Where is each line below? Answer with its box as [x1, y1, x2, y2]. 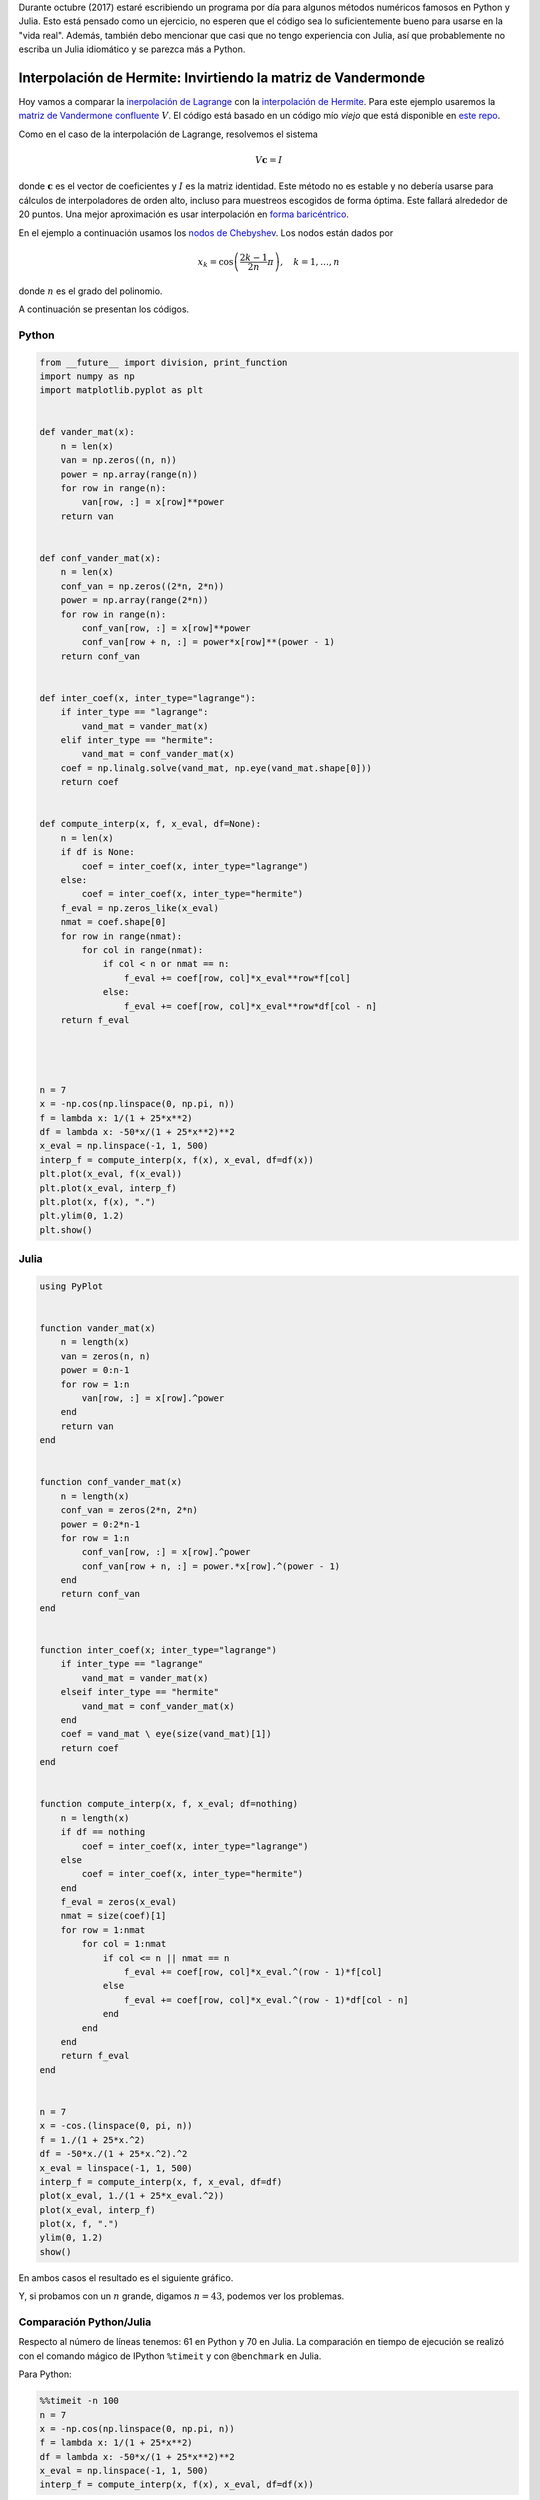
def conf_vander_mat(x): [39, 553, 162, 564]
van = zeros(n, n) [60, 1350, 151, 1362]
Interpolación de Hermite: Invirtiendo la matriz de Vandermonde [18, 69, 425, 86]
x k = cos [197, 256, 234, 270]
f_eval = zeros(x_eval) [60, 1896, 177, 1908]
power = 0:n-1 [60, 1365, 130, 1376]
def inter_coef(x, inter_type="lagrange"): [39, 692, 257, 704]
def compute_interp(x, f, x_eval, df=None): [39, 818, 262, 830]
